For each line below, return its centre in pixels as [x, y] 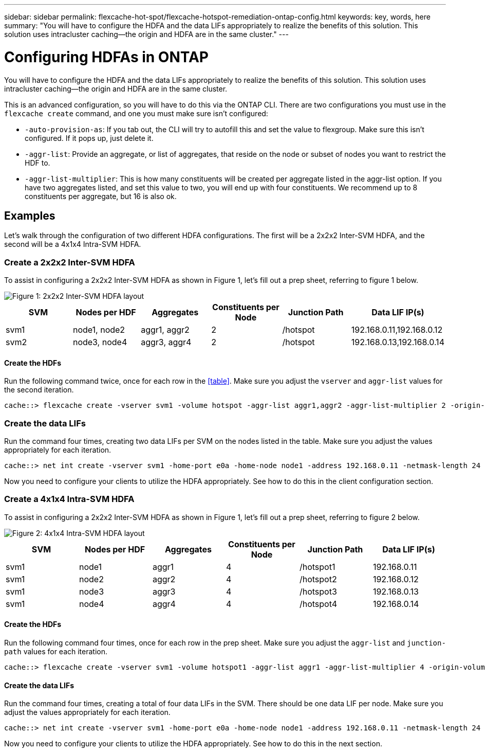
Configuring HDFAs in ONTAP [107, 57]
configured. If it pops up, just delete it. [89, 138]
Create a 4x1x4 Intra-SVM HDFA [69, 499]
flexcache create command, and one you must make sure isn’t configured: [136, 113]
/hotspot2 [318, 579]
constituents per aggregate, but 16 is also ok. [101, 196]
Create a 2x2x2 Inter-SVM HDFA [70, 262]
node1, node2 [99, 330]
